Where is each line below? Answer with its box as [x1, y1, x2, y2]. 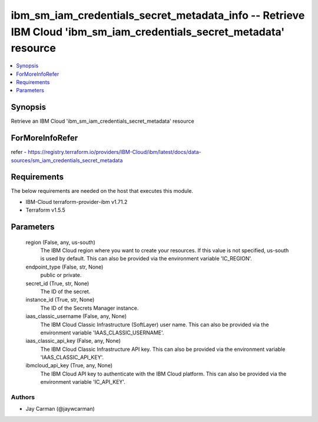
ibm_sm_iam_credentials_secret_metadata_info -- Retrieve [11, 9, 305, 22]
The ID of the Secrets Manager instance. [40, 304, 139, 312]
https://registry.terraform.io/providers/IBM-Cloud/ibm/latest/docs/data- [27, 149, 201, 156]
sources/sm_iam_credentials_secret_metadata [11, 156, 123, 164]
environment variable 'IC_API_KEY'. [40, 379, 126, 386]
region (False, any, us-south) [25, 239, 95, 246]
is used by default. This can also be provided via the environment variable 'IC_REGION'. [40, 255, 253, 262]
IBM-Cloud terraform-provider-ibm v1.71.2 [25, 198, 128, 205]
